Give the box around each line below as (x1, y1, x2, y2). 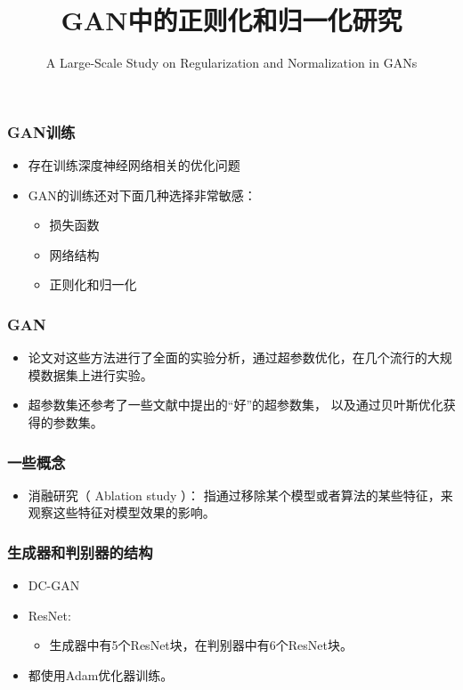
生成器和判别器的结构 (7, 540, 153, 563)
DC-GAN (28, 576, 80, 595)
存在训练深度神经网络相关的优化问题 (28, 156, 240, 175)
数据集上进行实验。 (40, 365, 153, 384)
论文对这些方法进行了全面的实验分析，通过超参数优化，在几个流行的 (28, 348, 427, 367)
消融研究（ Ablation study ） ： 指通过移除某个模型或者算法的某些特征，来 (28, 485, 453, 504)
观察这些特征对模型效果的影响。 (28, 503, 215, 522)
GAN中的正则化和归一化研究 (61, 2, 402, 38)
